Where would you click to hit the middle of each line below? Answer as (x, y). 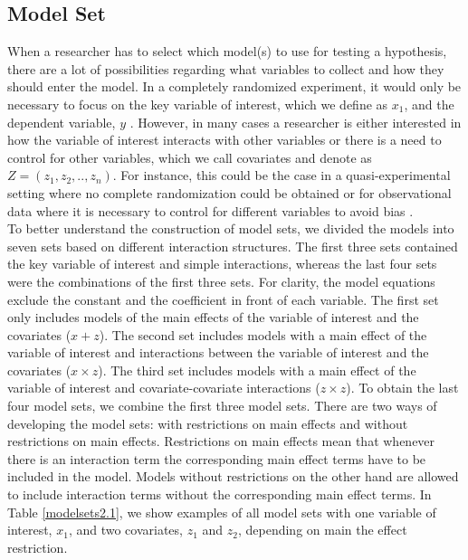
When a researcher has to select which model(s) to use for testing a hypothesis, (227, 51)
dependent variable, (62, 122)
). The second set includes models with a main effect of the (263, 334)
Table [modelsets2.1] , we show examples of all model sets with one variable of (222, 512)
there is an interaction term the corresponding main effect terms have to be (217, 458)
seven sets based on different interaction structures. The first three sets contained (233, 246)
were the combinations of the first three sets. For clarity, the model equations (221, 281)
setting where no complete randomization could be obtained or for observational (229, 192)
